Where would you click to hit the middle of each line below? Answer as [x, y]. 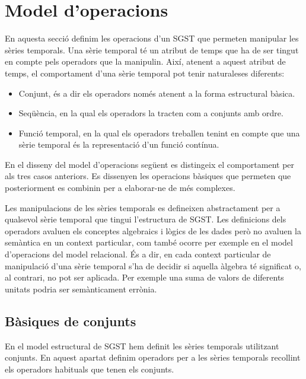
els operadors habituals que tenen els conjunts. [90, 369]
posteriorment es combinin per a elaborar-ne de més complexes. [120, 188]
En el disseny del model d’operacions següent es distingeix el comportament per [150, 164]
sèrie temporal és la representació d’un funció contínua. [119, 144]
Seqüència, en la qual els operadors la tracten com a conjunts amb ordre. [151, 113]
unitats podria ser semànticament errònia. [81, 289]
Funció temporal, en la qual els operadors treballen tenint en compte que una [159, 133]
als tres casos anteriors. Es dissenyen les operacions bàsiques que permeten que [148, 176]
